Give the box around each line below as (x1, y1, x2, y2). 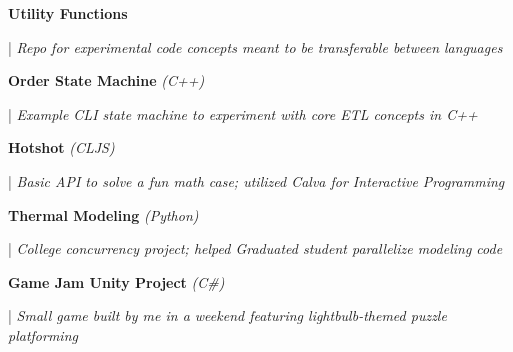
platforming (8, 324, 78, 345)
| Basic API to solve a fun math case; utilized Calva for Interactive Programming (8, 170, 505, 191)
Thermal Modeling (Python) (8, 204, 199, 225)
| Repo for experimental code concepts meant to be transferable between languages (8, 36, 503, 57)
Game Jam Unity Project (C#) (8, 271, 225, 292)
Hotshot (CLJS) (8, 137, 115, 158)
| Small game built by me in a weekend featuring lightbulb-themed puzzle (8, 305, 447, 326)
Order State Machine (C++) (8, 70, 205, 91)
